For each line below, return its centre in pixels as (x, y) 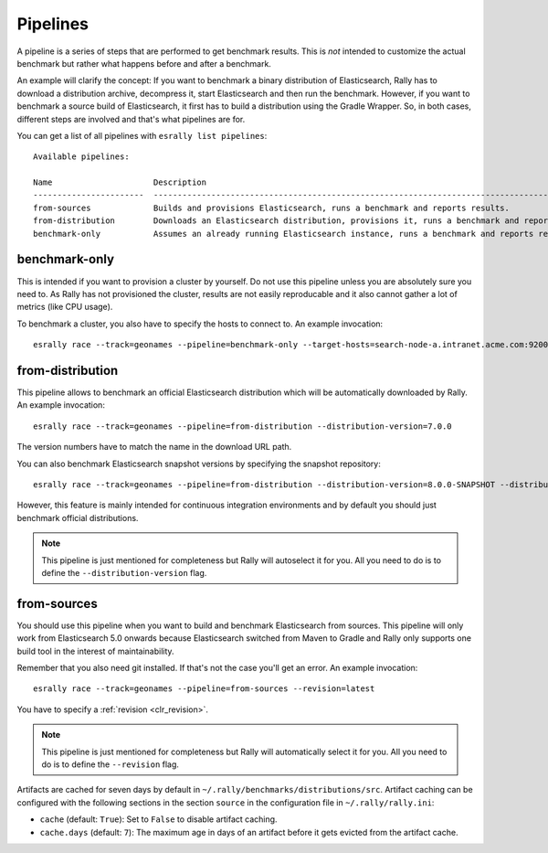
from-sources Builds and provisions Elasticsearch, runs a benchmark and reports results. (272, 208)
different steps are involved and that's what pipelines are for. (131, 119)
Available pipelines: (81, 157)
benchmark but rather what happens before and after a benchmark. (144, 63)
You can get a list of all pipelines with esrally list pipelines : (142, 135)
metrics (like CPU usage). (65, 307)
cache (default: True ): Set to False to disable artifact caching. (158, 819)
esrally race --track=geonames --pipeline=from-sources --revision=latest (204, 689)
